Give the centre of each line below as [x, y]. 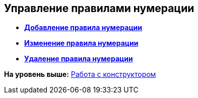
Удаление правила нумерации [79, 59]
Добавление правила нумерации [83, 28]
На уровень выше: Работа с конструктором [80, 74]
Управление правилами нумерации [99, 8]
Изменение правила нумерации [81, 43]
